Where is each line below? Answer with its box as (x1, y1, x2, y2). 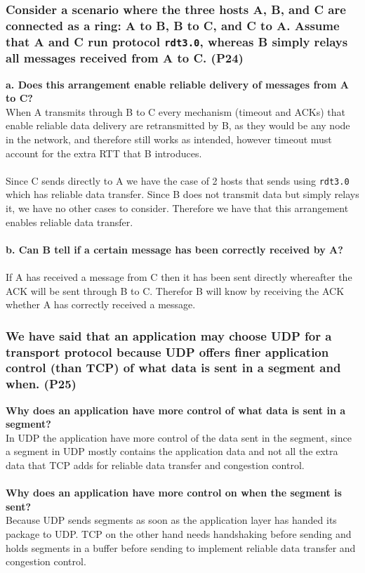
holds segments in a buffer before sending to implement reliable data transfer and (6, 540, 356, 555)
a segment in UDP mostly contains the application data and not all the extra (6, 444, 338, 459)
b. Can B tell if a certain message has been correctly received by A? (6, 242, 343, 256)
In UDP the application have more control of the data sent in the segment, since (6, 430, 352, 444)
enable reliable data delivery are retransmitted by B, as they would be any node (6, 118, 350, 133)
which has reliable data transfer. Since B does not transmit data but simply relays (6, 187, 359, 202)
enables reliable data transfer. (6, 214, 133, 229)
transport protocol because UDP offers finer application (6, 343, 329, 360)
